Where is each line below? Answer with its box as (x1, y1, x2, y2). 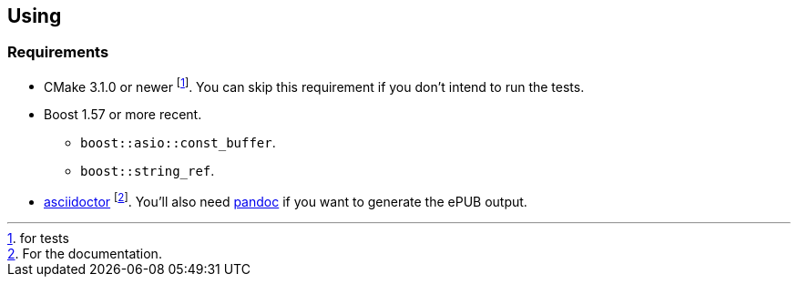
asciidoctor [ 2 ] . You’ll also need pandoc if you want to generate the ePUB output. (44, 191, 527, 210)
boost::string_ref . (80, 163, 215, 179)
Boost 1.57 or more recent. (44, 106, 202, 123)
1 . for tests (7, 230, 69, 247)
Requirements (7, 43, 109, 62)
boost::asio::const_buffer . (80, 135, 276, 151)
